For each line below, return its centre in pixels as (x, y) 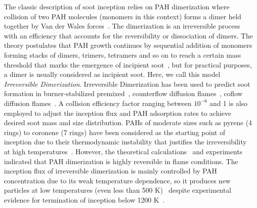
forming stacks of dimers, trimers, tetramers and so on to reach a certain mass (123, 54)
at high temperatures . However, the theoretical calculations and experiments (123, 151)
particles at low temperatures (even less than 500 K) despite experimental (118, 190)
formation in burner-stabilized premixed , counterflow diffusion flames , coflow (123, 93)
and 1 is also (229, 103)
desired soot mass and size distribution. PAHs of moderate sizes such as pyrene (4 (128, 122)
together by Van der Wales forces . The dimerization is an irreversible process (122, 26)
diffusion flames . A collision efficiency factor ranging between (98, 103)
